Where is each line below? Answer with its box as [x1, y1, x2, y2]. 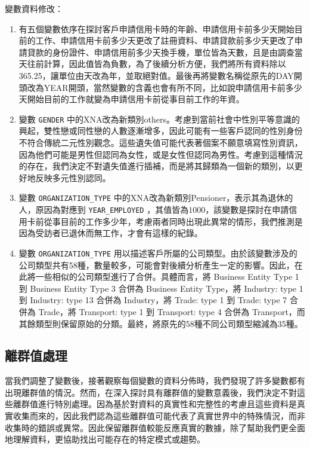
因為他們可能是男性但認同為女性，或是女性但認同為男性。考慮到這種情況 [18, 148, 303, 160]
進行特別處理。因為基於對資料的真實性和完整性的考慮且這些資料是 [38, 398, 297, 410]
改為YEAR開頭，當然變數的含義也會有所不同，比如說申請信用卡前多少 [27, 81, 302, 93]
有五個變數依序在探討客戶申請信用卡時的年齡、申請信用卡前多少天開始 [18, 22, 294, 35]
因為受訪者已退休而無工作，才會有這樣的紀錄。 [18, 227, 203, 239]
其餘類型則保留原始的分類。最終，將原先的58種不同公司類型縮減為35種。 [18, 317, 303, 329]
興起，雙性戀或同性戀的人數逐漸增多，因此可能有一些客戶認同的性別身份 [18, 124, 303, 137]
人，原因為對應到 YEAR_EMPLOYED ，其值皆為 [18, 203, 189, 216]
